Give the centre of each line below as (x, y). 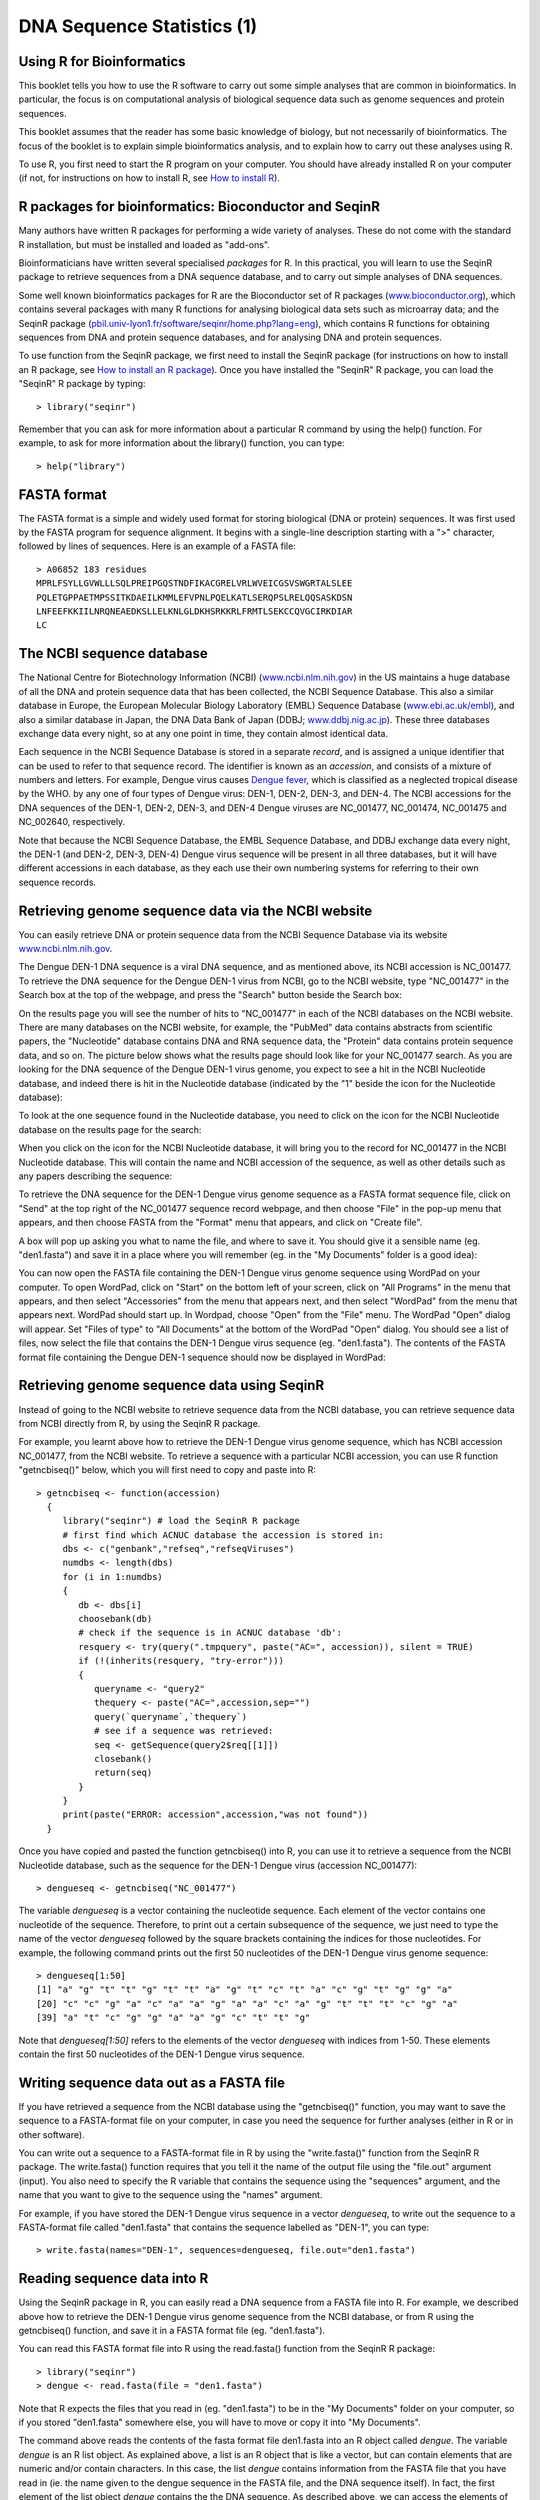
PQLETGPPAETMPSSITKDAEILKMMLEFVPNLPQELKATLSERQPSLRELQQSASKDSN (194, 597)
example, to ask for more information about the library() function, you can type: (181, 443)
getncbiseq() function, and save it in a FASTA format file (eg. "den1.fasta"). (171, 2331)
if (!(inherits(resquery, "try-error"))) (181, 1661)
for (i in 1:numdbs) (113, 1576)
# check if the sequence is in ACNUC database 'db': (210, 1633)
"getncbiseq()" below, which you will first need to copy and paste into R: (167, 1470)
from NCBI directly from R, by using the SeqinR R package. (139, 1423)
